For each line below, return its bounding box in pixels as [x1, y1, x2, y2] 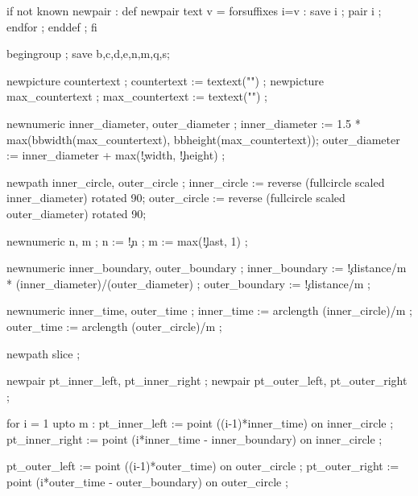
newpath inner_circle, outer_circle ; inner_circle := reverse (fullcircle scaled [6, 173, 385, 190]
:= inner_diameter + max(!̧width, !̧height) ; [6, 147, 226, 163]
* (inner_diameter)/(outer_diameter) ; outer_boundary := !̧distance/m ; [6, 275, 370, 291]
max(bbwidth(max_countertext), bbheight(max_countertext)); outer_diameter [6, 130, 400, 147]
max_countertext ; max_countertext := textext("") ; [6, 88, 267, 105]
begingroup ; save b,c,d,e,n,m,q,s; [6, 45, 170, 62]
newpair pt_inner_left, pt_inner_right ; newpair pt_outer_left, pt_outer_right [6, 372, 408, 389]
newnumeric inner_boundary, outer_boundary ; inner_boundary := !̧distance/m [6, 259, 407, 276]
